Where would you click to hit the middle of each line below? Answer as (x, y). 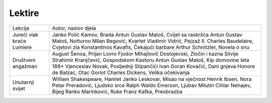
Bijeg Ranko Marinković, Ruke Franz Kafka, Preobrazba (117, 91)
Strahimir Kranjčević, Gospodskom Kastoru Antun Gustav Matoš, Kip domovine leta (151, 60)
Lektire (24, 13)
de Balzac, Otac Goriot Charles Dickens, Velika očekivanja (121, 72)
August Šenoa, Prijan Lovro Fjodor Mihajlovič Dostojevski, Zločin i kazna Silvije (145, 53)
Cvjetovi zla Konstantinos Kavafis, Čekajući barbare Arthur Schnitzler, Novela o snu (151, 47)
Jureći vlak (25, 34)
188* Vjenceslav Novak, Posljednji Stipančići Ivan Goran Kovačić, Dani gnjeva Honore (154, 66)
